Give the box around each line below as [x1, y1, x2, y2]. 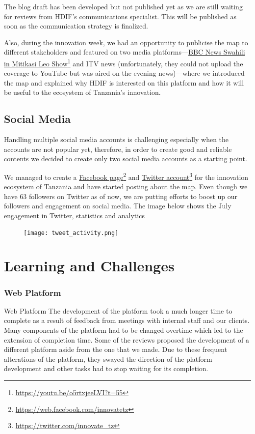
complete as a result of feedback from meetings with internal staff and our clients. [4, 315, 250, 325]
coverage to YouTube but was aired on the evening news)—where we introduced [4, 68, 245, 78]
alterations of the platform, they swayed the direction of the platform [4, 353, 212, 364]
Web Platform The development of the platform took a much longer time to [4, 305, 232, 316]
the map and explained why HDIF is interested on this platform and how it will [4, 77, 244, 87]
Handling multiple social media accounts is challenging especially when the [4, 134, 229, 145]
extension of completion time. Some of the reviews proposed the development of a [4, 334, 249, 345]
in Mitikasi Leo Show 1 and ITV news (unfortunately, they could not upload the [4, 57, 243, 68]
